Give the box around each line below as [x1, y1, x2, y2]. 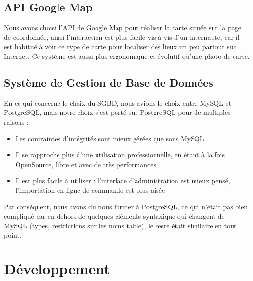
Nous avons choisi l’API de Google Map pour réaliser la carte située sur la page [4, 22, 242, 33]
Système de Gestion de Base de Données [4, 75, 213, 90]
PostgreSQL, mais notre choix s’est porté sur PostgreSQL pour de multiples [4, 107, 231, 117]
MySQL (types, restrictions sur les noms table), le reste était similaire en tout [4, 220, 237, 230]
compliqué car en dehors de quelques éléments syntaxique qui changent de [4, 211, 225, 221]
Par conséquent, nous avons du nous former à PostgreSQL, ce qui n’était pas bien [4, 201, 248, 211]
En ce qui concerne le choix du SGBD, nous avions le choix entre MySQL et [4, 97, 232, 108]
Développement [4, 259, 110, 279]
